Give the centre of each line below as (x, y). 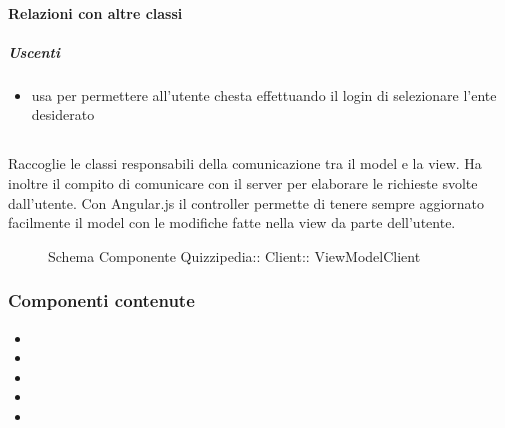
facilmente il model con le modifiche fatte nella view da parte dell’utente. (232, 222)
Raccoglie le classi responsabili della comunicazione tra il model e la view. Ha (245, 163)
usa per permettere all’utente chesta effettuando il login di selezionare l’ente (264, 94)
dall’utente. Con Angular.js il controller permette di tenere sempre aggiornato (246, 202)
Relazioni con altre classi (95, 12)
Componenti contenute (101, 300)
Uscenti (34, 51)
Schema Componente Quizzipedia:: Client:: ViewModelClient (234, 255)
